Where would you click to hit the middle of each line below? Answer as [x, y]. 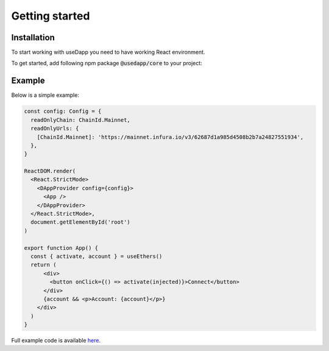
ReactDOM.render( [50, 171]
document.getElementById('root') [80, 222]
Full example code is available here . [56, 341]
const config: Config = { [63, 112]
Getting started [51, 16]
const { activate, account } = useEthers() [97, 256]
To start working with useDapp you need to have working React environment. [108, 52]
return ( [44, 265]
